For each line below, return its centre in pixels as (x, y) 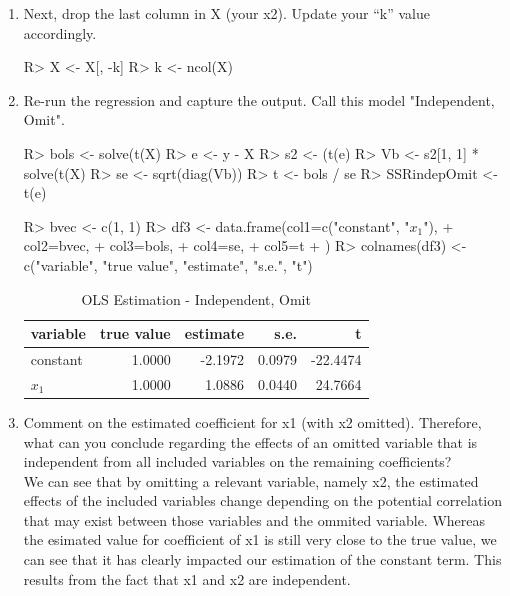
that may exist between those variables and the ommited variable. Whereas (254, 519)
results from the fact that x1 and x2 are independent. (187, 578)
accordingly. (60, 32)
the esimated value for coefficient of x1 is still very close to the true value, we (260, 539)
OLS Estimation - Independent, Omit (196, 298)
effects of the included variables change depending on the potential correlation (263, 500)
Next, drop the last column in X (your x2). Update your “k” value (227, 13)
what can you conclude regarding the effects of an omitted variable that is (250, 441)
